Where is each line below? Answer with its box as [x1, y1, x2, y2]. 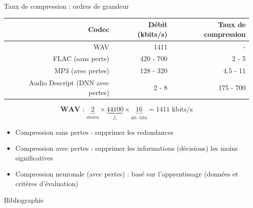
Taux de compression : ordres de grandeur [4, 1, 129, 11]
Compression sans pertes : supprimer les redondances [15, 127, 174, 137]
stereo [87, 114, 99, 120]
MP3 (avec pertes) [54, 65, 109, 76]
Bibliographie [4, 194, 44, 205]
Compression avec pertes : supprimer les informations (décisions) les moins [15, 143, 238, 153]
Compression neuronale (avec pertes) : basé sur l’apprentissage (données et [15, 169, 238, 179]
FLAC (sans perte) [53, 53, 109, 64]
